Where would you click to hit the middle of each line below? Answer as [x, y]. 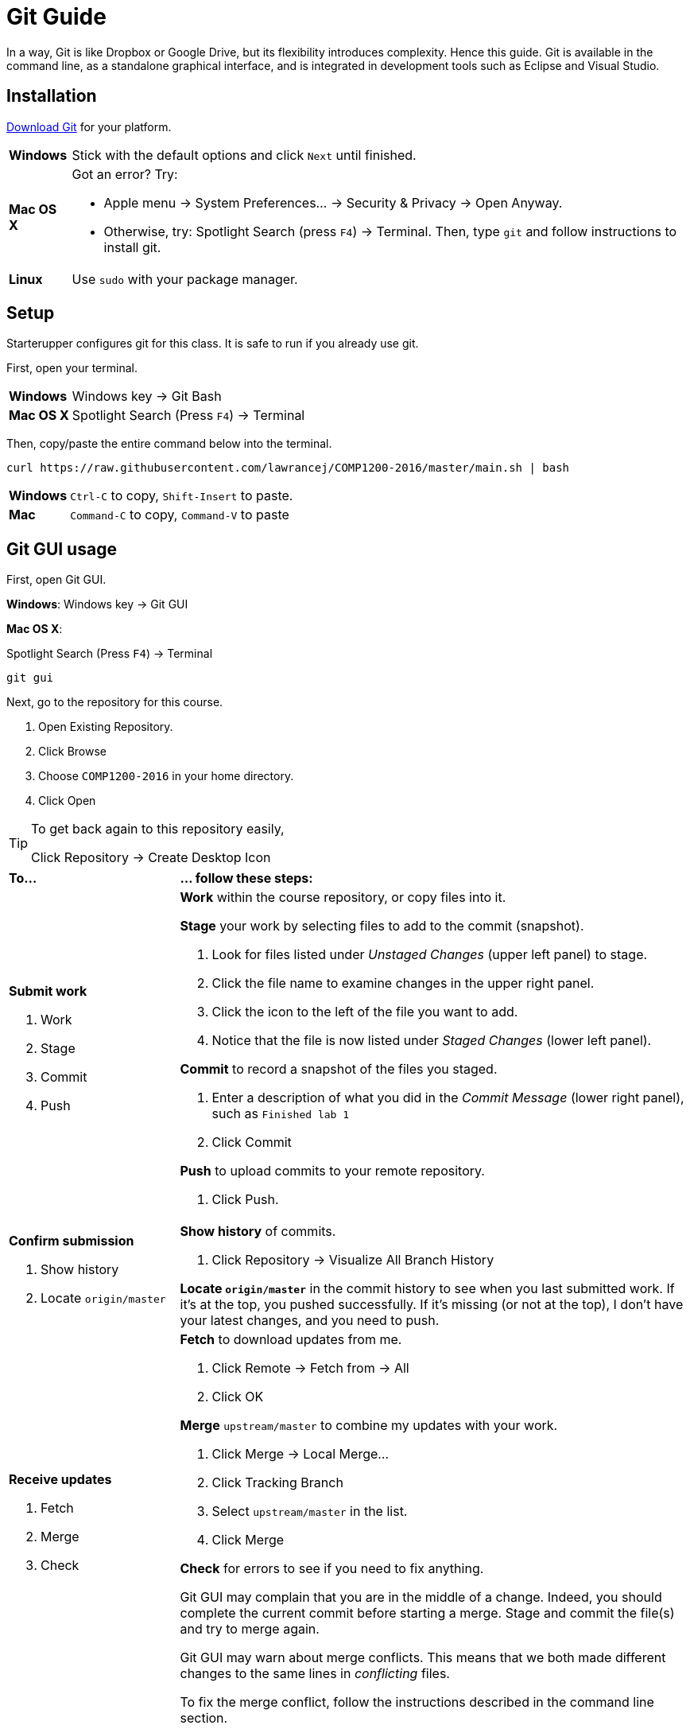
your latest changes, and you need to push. [310, 1321]
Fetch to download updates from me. [291, 1340]
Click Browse [72, 752]
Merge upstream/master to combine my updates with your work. [369, 1426]
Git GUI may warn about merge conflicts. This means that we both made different [423, 1658]
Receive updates [60, 1480]
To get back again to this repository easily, [158, 829]
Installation [52, 96]
